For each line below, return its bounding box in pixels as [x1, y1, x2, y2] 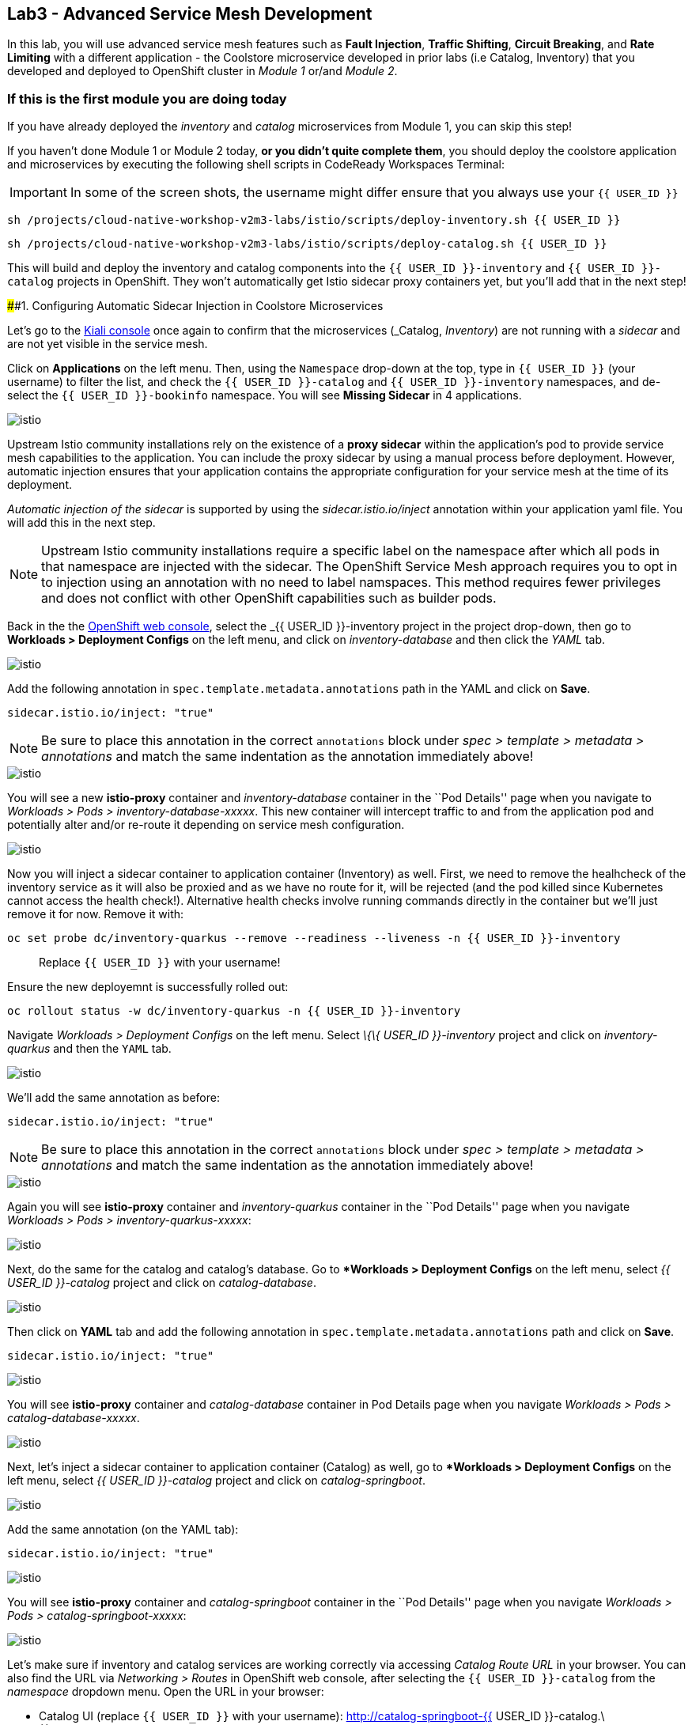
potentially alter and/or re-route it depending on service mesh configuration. [7, 818, 405, 832]
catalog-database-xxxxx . [7, 1411, 140, 1425]
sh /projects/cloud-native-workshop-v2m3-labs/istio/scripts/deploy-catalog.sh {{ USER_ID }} [7, 237, 607, 251]
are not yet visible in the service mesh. [7, 337, 208, 351]
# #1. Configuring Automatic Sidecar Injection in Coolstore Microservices [7, 299, 384, 313]
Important [9, 184, 67, 201]
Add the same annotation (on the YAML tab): [7, 1523, 239, 1537]
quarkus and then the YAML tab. [7, 1042, 172, 1056]
